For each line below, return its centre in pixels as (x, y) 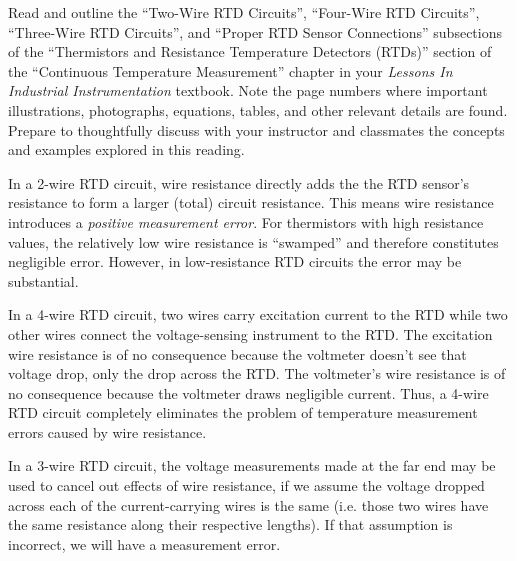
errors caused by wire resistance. (107, 431)
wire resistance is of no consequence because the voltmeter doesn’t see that (237, 353)
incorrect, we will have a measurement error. (144, 543)
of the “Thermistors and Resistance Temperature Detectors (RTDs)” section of (250, 51)
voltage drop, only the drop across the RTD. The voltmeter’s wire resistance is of (257, 373)
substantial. (43, 280)
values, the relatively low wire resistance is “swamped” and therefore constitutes (253, 241)
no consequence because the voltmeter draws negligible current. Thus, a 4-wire (248, 392)
